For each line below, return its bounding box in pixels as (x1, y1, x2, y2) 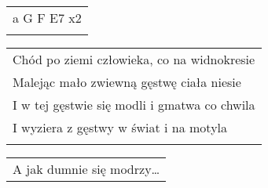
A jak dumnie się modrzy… (13, 160, 160, 178)
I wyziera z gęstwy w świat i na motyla (13, 118, 228, 136)
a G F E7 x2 (13, 9, 82, 27)
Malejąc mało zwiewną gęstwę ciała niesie (13, 73, 241, 91)
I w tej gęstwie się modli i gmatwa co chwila (13, 96, 255, 114)
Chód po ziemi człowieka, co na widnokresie (13, 50, 255, 68)
